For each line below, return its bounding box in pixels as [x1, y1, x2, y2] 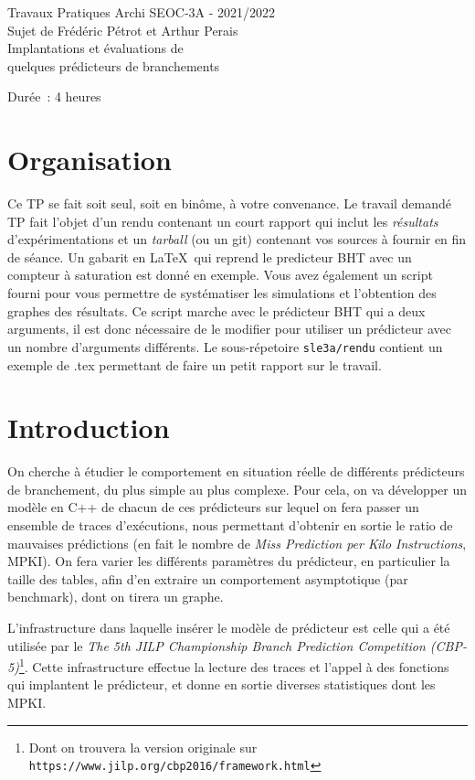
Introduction [7, 409, 170, 446]
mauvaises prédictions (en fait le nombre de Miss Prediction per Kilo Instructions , [7, 533, 467, 552]
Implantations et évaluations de [7, 38, 184, 58]
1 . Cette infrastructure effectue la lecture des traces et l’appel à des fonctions [18, 655, 449, 676]
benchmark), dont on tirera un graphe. [7, 587, 224, 606]
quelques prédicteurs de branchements [7, 56, 220, 75]
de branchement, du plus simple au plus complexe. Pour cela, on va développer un [7, 479, 467, 498]
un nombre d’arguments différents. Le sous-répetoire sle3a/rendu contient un [7, 337, 443, 356]
